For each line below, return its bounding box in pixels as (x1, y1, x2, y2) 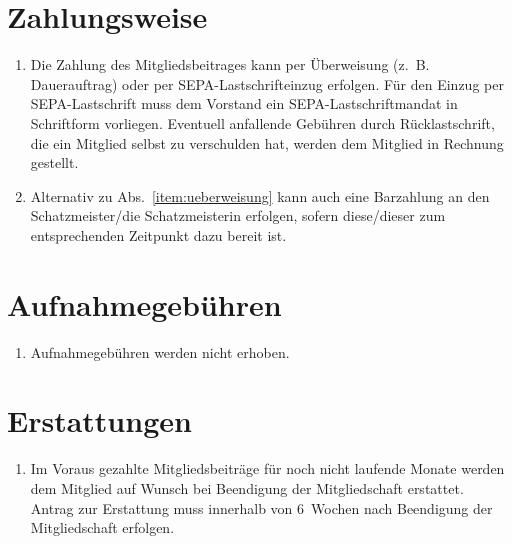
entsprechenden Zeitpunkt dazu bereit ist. (30, 224, 287, 245)
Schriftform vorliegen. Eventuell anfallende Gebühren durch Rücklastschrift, (30, 112, 495, 133)
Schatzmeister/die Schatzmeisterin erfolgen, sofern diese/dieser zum (30, 205, 446, 226)
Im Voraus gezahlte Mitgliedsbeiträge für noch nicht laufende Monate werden (30, 458, 505, 479)
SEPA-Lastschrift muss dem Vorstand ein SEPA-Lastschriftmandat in (30, 93, 458, 114)
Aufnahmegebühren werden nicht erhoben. (30, 341, 290, 362)
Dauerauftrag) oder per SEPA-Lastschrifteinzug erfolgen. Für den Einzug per (30, 73, 504, 94)
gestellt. (30, 152, 79, 173)
